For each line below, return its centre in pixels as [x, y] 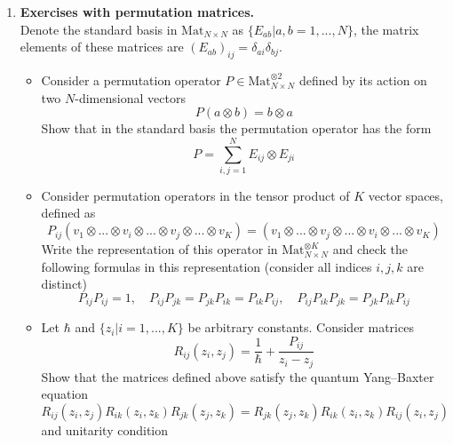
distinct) [64, 284]
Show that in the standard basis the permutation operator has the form [236, 128]
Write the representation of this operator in [159, 249]
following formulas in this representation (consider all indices [207, 266]
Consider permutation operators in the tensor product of [195, 195]
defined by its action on [363, 79]
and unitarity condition [105, 430]
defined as [68, 213]
